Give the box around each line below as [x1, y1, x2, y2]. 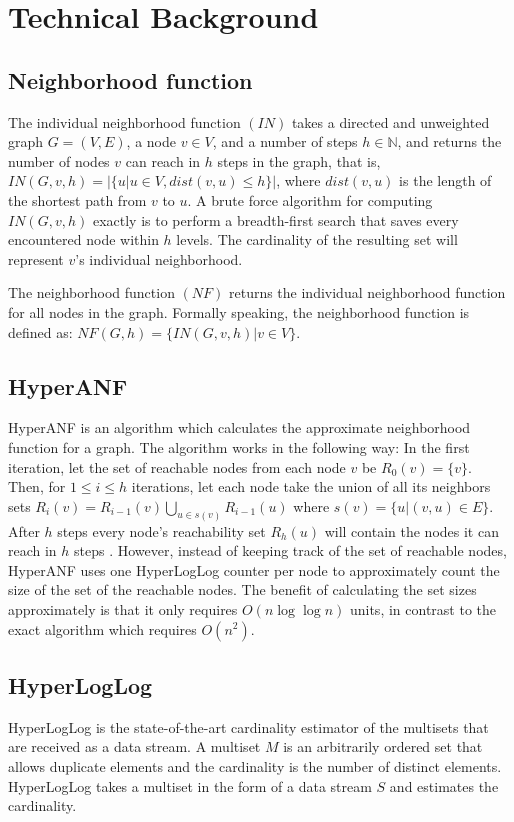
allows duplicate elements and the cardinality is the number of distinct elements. [8, 755, 502, 776]
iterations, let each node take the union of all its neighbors [131, 476, 491, 497]
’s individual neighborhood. [75, 248, 243, 269]
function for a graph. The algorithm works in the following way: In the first [8, 436, 470, 457]
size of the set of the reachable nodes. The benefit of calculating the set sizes [8, 579, 477, 600]
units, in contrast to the [349, 598, 496, 619]
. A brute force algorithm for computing [187, 189, 433, 210]
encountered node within [8, 229, 159, 250]
